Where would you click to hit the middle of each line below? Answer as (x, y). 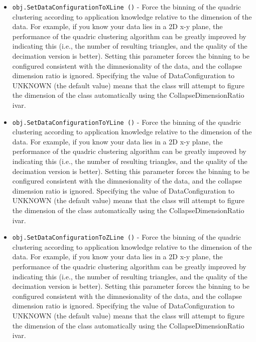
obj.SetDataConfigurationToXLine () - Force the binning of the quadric (127, 7)
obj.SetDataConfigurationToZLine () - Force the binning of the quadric (127, 237)
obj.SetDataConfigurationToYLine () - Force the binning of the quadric (127, 122)
